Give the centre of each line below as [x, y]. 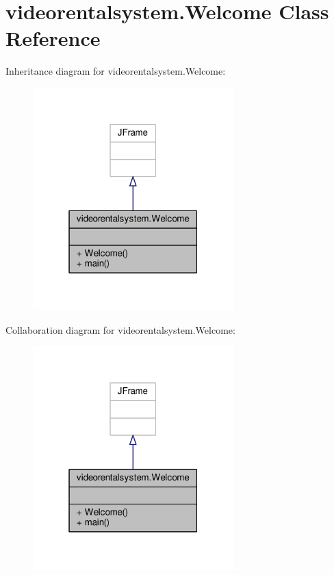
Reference [53, 38]
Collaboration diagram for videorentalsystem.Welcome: [120, 329]
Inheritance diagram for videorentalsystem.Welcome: [116, 71]
